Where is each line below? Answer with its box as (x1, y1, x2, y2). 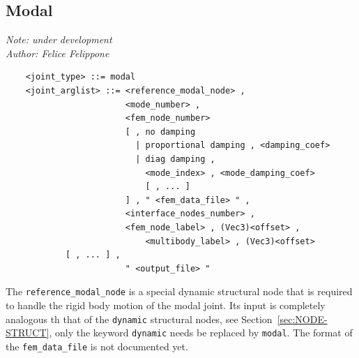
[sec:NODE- (277, 311, 328, 326)
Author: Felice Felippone (6, 45, 109, 60)
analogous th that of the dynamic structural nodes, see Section (6, 311, 273, 326)
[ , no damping (125, 126, 196, 137)
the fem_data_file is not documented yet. (6, 338, 188, 353)
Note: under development (6, 32, 112, 47)
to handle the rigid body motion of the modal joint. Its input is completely (6, 297, 326, 312)
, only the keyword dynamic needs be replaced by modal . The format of (49, 325, 353, 340)
